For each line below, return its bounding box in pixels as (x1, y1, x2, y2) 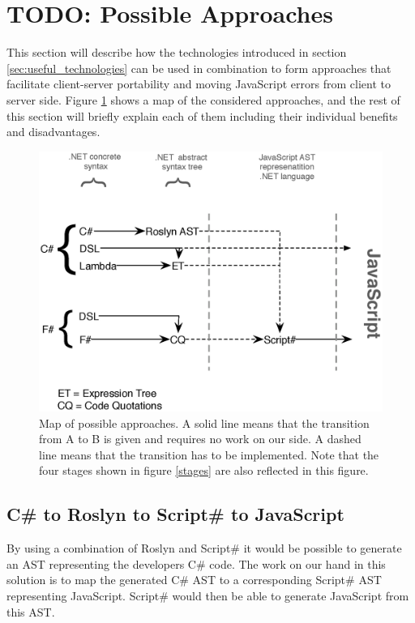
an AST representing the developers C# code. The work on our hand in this (6, 555, 386, 572)
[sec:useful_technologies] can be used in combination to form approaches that (6, 59, 391, 76)
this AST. (6, 603, 55, 620)
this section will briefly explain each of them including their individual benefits (6, 107, 398, 124)
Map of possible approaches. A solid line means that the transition (39, 414, 370, 431)
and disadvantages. (6, 123, 101, 140)
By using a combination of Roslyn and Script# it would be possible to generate (6, 540, 402, 557)
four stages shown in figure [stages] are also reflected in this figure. (39, 462, 369, 479)
